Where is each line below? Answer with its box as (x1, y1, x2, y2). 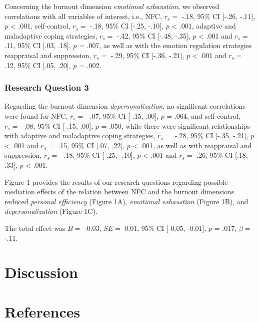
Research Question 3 (4, 81, 89, 94)
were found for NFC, (4, 110, 68, 121)
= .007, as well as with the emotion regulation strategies (79, 40, 252, 51)
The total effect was (4, 222, 65, 233)
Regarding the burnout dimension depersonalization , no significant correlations (4, 101, 245, 111)
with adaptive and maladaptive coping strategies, (4, 130, 155, 141)
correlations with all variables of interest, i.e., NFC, (4, 11, 162, 21)
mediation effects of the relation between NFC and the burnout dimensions (4, 186, 234, 197)
